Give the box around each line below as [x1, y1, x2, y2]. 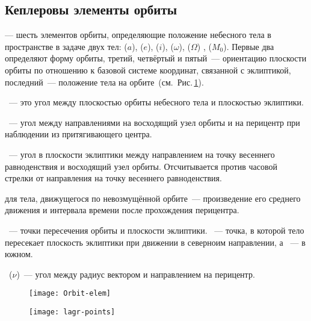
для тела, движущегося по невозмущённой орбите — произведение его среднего [5, 192, 301, 204]
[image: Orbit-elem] [29, 289, 111, 298]
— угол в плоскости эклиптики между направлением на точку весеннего [8, 148, 275, 160]
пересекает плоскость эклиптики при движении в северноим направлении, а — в [5, 235, 306, 248]
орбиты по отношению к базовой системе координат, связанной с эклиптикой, [5, 63, 291, 76]
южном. [5, 248, 33, 260]
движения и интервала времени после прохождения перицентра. [5, 204, 239, 216]
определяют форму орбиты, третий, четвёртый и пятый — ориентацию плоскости [5, 52, 307, 64]
